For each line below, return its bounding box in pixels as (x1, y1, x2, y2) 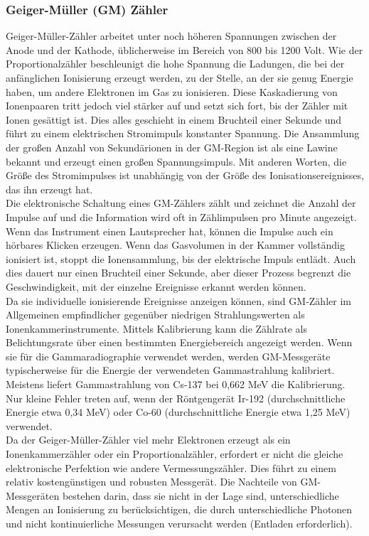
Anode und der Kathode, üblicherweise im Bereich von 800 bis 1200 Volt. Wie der (6, 42, 363, 57)
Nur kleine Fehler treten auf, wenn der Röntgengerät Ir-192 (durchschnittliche (6, 390, 346, 405)
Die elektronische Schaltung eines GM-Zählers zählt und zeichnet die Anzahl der (6, 195, 356, 210)
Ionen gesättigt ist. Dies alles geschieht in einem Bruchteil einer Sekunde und (6, 112, 342, 127)
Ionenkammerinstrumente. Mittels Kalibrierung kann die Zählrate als (6, 321, 307, 336)
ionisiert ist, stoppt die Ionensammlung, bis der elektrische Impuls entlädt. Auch (6, 251, 356, 266)
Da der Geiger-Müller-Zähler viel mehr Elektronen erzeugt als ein (6, 432, 291, 447)
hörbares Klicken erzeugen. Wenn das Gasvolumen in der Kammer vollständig (6, 237, 345, 252)
